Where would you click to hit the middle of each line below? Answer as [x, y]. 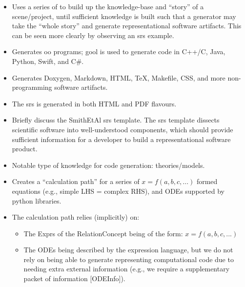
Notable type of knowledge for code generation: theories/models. [108, 165]
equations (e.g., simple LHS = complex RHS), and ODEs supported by [118, 191]
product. [25, 149]
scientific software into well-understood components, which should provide [122, 129]
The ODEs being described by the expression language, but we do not [128, 250]
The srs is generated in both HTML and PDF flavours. [94, 103]
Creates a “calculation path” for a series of [76, 181]
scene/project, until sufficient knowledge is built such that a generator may [124, 16]
